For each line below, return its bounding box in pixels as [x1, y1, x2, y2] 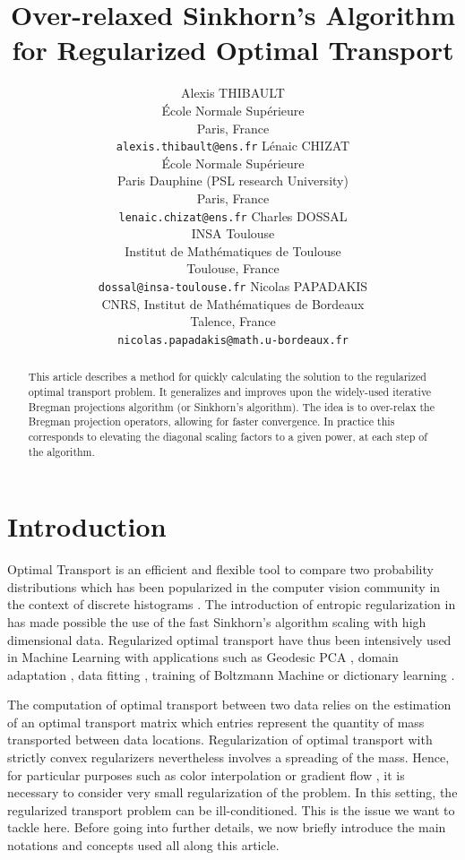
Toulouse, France [186, 259, 280, 278]
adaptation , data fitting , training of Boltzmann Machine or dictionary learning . [7, 665, 455, 684]
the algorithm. [28, 443, 95, 459]
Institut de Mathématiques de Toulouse [125, 241, 341, 260]
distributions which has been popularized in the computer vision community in [7, 577, 441, 596]
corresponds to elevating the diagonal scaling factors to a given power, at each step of [28, 428, 427, 443]
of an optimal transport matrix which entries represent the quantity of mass [7, 712, 425, 731]
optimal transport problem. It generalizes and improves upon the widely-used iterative [28, 383, 432, 399]
